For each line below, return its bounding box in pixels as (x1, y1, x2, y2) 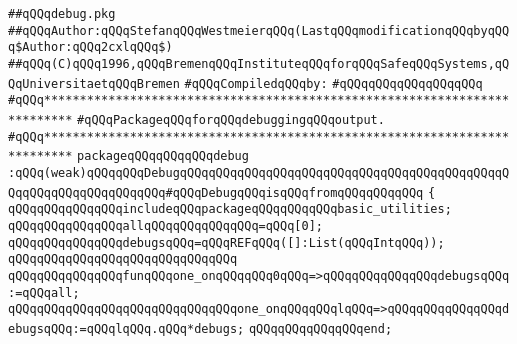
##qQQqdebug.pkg (8, 7, 116, 21)
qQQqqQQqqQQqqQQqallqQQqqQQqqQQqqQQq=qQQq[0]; (8, 218, 323, 233)
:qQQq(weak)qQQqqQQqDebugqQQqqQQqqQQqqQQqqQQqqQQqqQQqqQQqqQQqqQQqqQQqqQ (8, 165, 510, 180)
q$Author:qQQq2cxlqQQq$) (8, 40, 173, 55)
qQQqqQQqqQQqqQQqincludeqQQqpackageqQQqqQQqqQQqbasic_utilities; (8, 202, 452, 217)
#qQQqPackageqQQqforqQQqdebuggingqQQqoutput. (77, 112, 385, 127)
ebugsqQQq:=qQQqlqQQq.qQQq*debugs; (8, 321, 245, 336)
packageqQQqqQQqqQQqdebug (77, 149, 249, 164)
